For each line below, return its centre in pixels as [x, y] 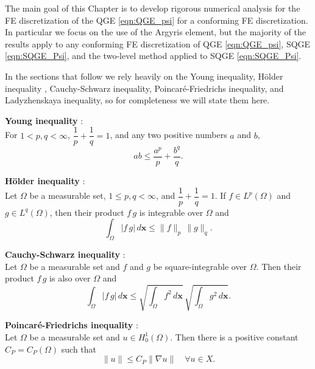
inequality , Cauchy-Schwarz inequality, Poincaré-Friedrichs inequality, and [144, 88]
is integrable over [171, 212]
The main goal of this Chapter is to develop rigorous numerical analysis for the [153, 8]
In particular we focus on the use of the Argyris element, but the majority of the [155, 32]
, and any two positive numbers [168, 135]
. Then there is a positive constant [234, 336]
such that [79, 349]
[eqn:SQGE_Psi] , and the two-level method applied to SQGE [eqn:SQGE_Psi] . [153, 56]
